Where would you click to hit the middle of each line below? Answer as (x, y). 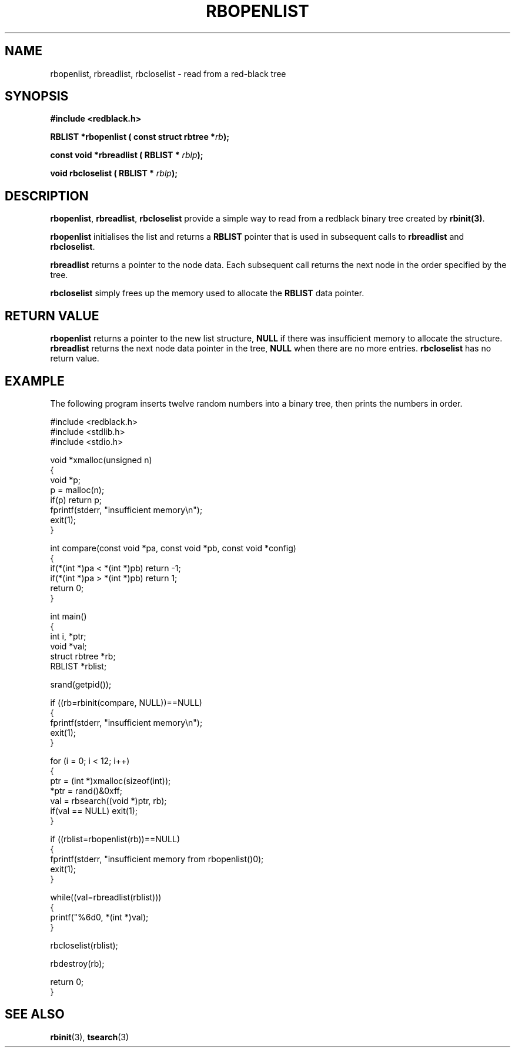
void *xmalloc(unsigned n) (101, 460)
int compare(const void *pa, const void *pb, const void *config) (173, 548)
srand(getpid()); (81, 684)
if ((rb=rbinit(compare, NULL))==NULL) (126, 702)
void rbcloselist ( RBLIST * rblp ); (114, 173)
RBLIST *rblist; (78, 666)
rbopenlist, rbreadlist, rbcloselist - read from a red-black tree (168, 73)
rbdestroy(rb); (77, 963)
